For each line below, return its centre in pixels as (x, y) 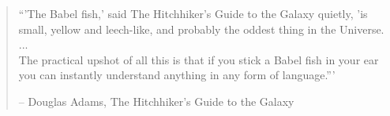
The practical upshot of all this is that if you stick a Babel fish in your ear (199, 59)
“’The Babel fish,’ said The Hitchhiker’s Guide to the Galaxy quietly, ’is (193, 13)
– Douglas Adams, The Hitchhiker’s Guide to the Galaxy (156, 101)
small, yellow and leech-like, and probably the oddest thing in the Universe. (201, 29)
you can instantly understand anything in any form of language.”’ (177, 75)
